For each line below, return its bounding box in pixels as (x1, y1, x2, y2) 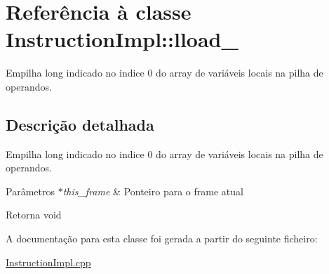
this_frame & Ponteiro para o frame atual (62, 183, 243, 198)
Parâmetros (6, 183, 55, 198)
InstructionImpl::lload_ (6, 25, 239, 53)
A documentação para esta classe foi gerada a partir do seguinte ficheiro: (6, 231, 318, 246)
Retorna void (6, 207, 62, 222)
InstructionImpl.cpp (6, 254, 91, 269)
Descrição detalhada (6, 113, 154, 135)
